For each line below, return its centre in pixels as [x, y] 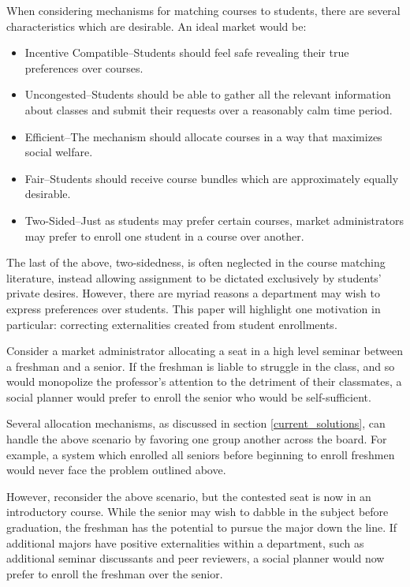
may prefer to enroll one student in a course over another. [164, 236]
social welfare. [59, 152]
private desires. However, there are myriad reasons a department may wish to [193, 293]
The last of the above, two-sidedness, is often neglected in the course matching [196, 262]
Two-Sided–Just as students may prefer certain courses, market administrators [214, 220]
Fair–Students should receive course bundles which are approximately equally [212, 178]
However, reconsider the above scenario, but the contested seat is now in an [189, 496]
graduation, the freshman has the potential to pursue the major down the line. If [202, 527]
